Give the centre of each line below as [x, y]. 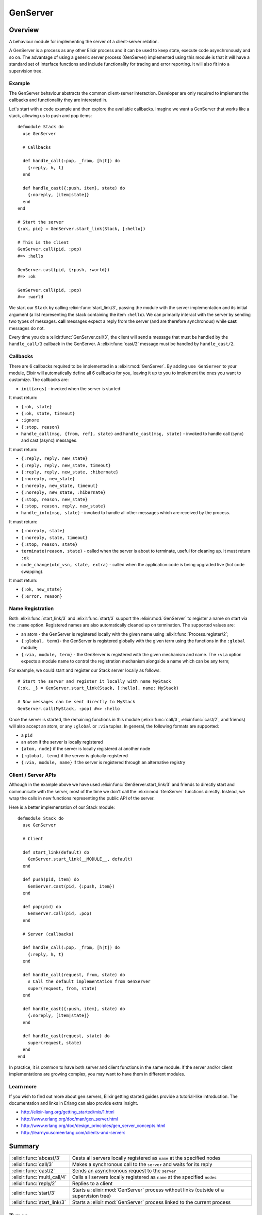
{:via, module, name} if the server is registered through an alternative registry [103, 763]
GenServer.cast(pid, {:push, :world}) [64, 269]
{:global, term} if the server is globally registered [74, 755]
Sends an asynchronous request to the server [124, 1171]
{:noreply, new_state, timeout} [59, 486]
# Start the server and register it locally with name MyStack [94, 681]
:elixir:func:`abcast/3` [36, 1158]
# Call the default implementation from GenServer [89, 981]
